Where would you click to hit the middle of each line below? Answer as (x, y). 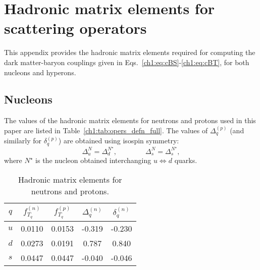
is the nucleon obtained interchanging (93, 160)
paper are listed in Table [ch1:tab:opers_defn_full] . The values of (106, 130)
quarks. (186, 160)
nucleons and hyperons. (40, 72)
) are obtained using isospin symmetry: (119, 141)
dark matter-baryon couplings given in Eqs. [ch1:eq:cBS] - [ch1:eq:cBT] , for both (127, 62)
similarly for (23, 141)
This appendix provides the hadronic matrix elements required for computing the (130, 52)
